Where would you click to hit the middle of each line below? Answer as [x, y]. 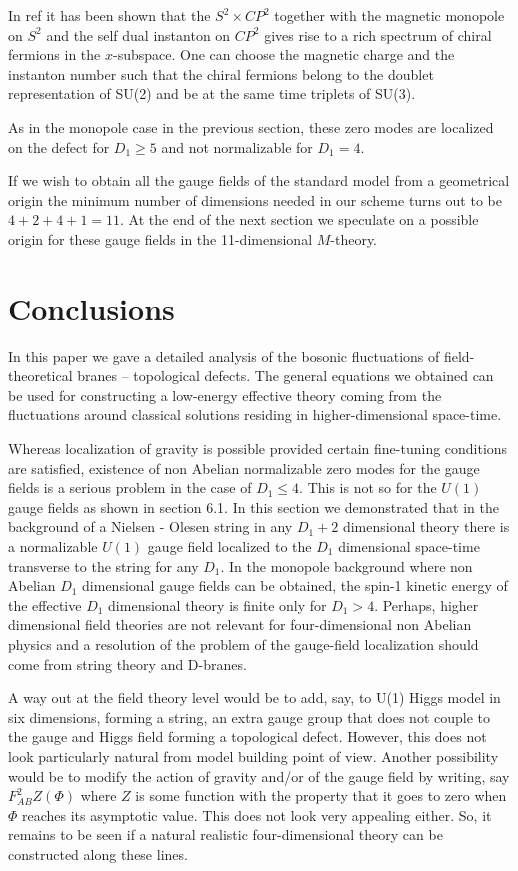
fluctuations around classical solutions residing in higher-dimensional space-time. [255, 414]
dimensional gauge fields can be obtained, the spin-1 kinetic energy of [295, 585]
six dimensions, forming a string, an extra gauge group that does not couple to [249, 716]
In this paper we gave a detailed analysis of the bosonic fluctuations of [224, 355]
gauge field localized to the [229, 546]
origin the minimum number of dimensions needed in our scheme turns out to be [255, 199]
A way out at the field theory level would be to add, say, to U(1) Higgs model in [254, 697]
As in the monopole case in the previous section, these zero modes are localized [251, 126]
